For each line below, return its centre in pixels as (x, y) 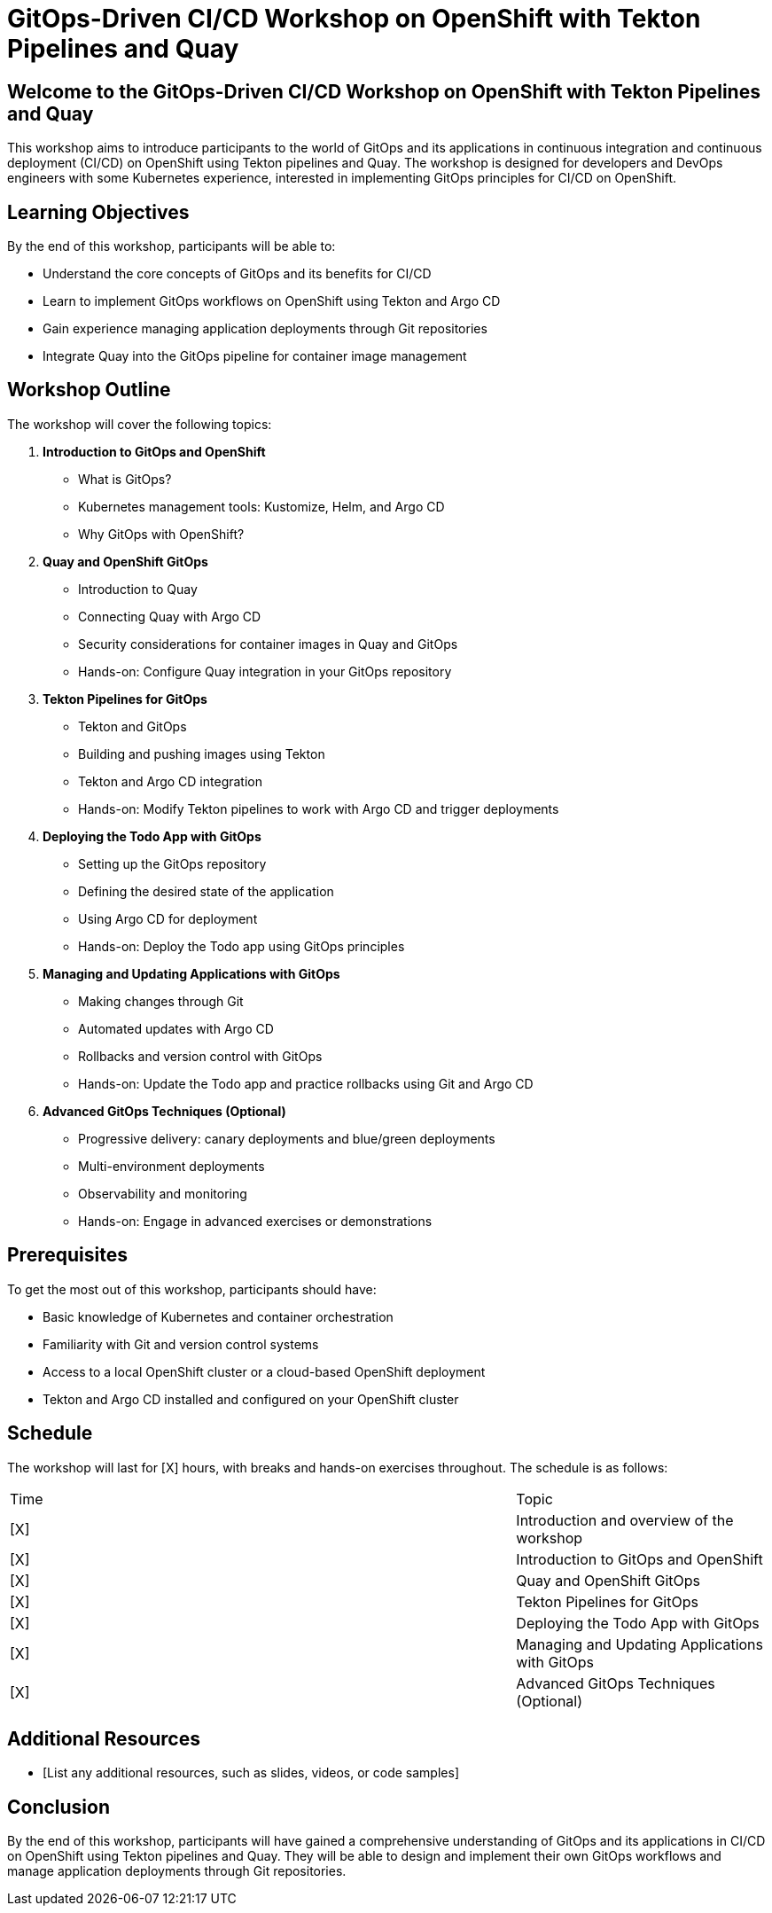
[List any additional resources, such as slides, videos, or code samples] (251, 1773)
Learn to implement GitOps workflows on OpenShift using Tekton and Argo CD (272, 301)
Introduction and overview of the (625, 1520)
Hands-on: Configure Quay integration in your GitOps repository (265, 671)
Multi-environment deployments (172, 1166)
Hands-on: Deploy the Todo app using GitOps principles (242, 946)
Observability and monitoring (163, 1193)
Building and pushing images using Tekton (202, 753)
